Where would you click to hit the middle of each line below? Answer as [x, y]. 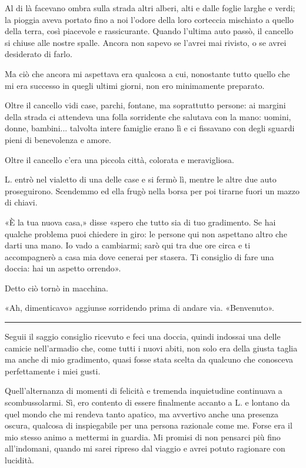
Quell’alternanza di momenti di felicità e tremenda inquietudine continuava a [144, 391]
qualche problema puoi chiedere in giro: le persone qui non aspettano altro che [146, 233]
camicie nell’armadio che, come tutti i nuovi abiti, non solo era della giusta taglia [151, 348]
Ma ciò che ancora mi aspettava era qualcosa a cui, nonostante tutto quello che [147, 73]
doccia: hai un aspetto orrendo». [63, 268]
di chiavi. [21, 202]
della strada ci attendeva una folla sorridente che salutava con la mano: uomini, [148, 116]
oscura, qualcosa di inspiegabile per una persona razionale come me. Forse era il [149, 425]
